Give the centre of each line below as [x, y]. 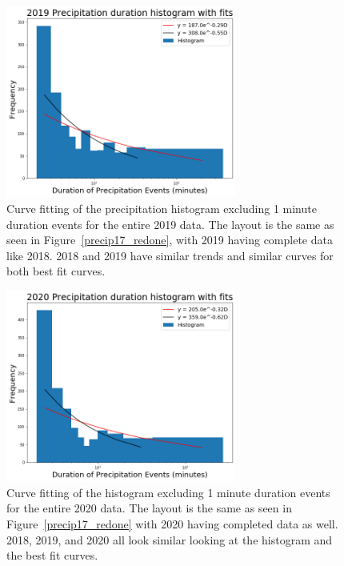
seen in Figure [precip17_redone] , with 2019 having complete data [170, 240]
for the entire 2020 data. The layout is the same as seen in [149, 508]
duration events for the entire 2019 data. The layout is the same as [170, 224]
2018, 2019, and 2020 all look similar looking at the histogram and [170, 539]
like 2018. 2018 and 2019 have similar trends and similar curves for [170, 255]
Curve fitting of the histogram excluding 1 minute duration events [168, 492]
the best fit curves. [52, 555]
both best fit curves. [56, 271]
